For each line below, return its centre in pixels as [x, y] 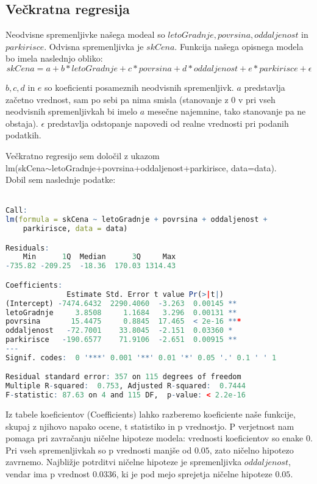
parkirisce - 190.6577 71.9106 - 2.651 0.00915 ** [121, 340]
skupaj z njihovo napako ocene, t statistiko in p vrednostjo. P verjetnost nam [150, 426]
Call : [16, 211]
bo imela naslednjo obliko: [54, 58]
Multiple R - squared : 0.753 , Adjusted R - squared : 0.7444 [126, 386]
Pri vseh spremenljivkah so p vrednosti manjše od [99, 450]
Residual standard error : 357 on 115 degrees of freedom [123, 377]
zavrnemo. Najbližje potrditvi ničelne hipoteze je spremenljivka [124, 462]
